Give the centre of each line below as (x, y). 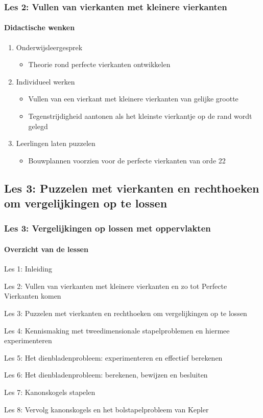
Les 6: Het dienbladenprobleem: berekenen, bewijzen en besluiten (106, 375)
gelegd (38, 126)
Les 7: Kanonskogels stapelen (50, 392)
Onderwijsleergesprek (49, 47)
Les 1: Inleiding (28, 269)
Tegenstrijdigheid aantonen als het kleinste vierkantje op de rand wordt (140, 116)
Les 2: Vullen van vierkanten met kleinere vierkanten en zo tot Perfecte (116, 286)
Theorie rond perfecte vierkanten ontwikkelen (99, 64)
